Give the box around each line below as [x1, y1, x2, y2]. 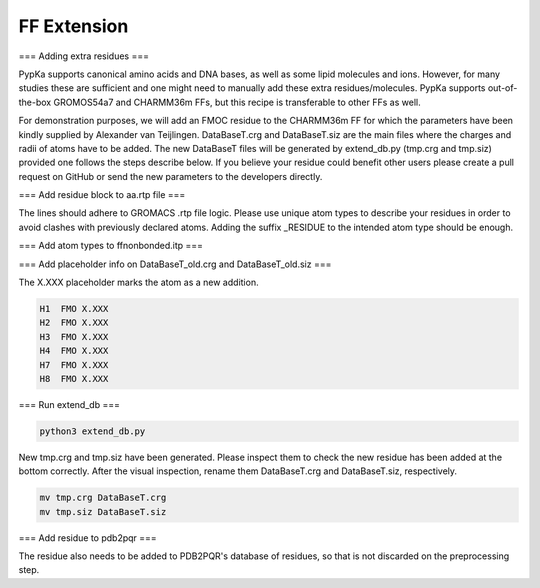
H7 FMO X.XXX [39, 359, 109, 370]
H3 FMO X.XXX [39, 331, 109, 342]
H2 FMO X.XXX [39, 317, 109, 329]
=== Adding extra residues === [18, 50, 150, 62]
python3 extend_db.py [39, 425, 146, 437]
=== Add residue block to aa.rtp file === [18, 189, 186, 201]
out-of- [487, 82, 518, 94]
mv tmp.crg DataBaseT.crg [39, 492, 167, 504]
